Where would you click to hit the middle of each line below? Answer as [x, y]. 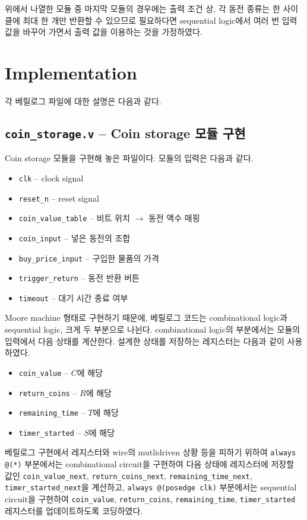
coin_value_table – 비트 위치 [74, 218]
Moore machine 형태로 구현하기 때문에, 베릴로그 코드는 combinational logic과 [146, 318]
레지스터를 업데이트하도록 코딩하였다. [74, 510]
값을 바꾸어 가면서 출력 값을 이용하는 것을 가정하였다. [104, 32]
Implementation [71, 72]
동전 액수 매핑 [174, 218]
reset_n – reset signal [59, 198]
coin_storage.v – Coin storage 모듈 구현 [125, 133]
